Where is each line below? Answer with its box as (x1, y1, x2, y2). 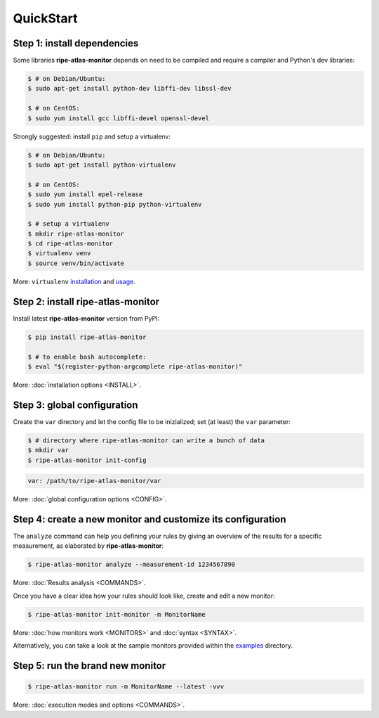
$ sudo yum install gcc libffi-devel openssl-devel (27, 114, 210, 122)
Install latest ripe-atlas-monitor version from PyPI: (13, 314, 160, 323)
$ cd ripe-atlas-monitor (27, 240, 114, 248)
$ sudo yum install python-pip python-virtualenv (27, 200, 202, 208)
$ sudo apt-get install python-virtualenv (27, 160, 176, 169)
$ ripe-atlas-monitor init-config (27, 456, 147, 464)
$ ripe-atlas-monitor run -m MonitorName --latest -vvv (27, 683, 225, 691)
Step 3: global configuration (13, 399, 138, 411)
